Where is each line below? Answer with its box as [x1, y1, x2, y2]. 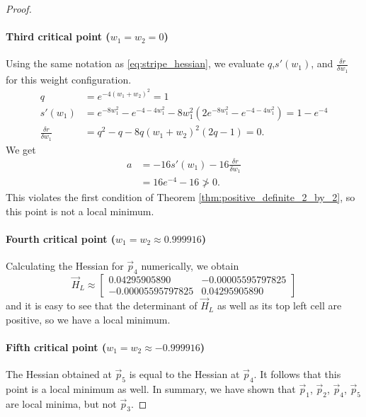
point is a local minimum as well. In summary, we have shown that [6, 381, 296, 396]
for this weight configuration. [6, 72, 132, 86]
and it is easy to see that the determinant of [6, 298, 198, 313]
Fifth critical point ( [6, 339, 107, 354]
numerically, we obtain [141, 258, 239, 273]
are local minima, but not [6, 396, 117, 411]
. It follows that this [253, 367, 341, 382]
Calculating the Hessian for [6, 258, 124, 273]
